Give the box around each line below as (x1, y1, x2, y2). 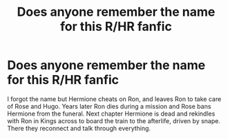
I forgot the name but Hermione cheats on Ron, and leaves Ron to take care (7, 94, 222, 103)
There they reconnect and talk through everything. (7, 124, 151, 132)
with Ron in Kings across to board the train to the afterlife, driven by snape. (7, 116, 221, 125)
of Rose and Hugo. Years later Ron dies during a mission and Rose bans (7, 102, 211, 110)
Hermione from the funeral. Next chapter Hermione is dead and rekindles (7, 109, 216, 118)
